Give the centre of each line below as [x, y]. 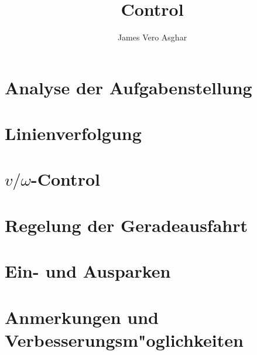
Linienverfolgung [73, 133]
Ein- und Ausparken [88, 271]
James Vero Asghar [152, 37]
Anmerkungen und [82, 317]
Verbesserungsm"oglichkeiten [124, 339]
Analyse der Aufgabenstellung [128, 87]
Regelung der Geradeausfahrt [126, 225]
